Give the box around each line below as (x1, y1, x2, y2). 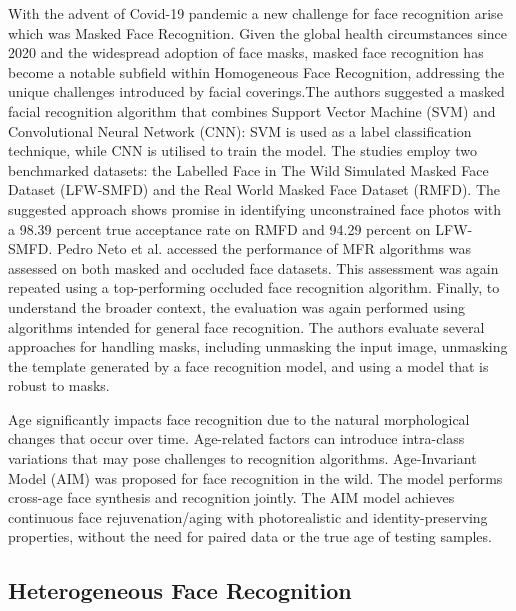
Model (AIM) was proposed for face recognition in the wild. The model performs (8, 467, 503, 488)
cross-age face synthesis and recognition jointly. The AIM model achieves (8, 487, 455, 508)
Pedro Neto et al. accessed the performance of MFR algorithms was (57, 238, 472, 259)
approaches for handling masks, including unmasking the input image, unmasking (8, 336, 508, 357)
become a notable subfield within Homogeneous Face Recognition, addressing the (8, 61, 505, 82)
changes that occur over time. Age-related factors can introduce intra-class (8, 428, 465, 449)
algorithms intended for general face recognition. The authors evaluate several (8, 316, 485, 337)
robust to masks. (8, 375, 110, 396)
